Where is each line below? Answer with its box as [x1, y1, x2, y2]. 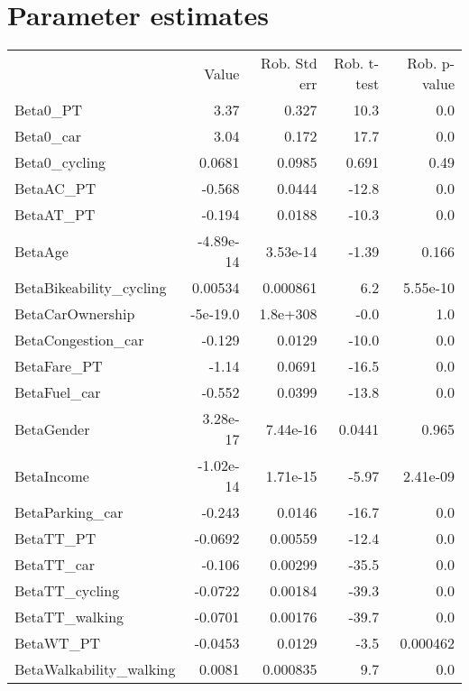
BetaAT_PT [14, 204, 96, 226]
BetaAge [14, 240, 69, 262]
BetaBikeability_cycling [14, 277, 167, 299]
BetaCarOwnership [14, 303, 135, 325]
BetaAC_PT [14, 178, 97, 199]
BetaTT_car [14, 554, 96, 576]
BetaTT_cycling [14, 580, 120, 602]
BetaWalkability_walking [14, 659, 176, 680]
